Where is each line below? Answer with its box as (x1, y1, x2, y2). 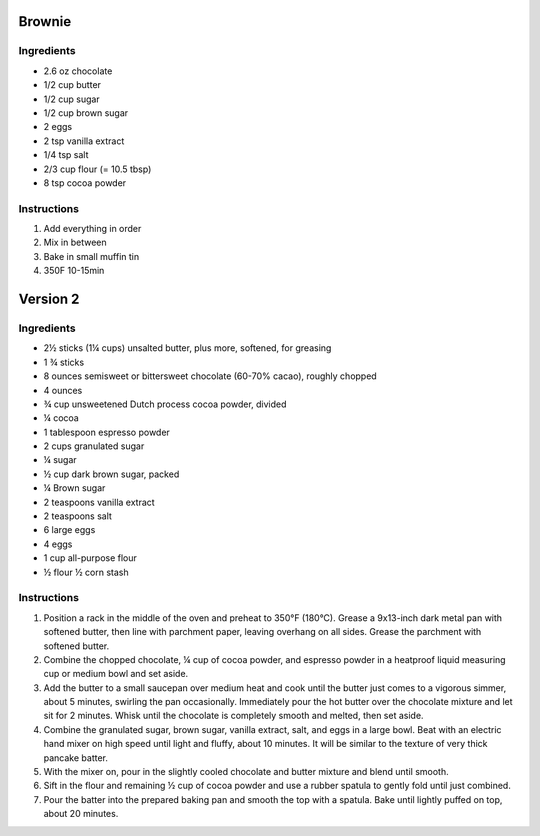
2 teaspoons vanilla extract (43, 496, 155, 508)
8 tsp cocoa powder (43, 176, 127, 189)
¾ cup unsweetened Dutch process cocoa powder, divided (43, 398, 287, 410)
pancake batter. (43, 751, 109, 764)
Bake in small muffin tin (43, 250, 140, 262)
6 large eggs (43, 524, 96, 536)
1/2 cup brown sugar (43, 106, 129, 119)
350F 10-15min (43, 265, 105, 277)
